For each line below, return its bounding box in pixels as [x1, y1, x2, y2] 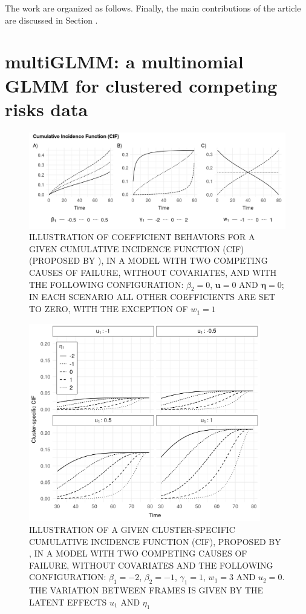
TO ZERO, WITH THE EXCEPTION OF [29, 302, 188, 315]
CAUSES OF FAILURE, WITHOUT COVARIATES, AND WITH [29, 266, 277, 279]
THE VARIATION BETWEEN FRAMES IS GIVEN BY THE [29, 584, 264, 596]
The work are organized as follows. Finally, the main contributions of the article [5, 2, 301, 14]
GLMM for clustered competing [5, 73, 278, 97]
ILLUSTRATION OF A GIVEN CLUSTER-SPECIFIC [29, 523, 235, 536]
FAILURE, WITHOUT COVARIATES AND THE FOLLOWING [29, 558, 273, 571]
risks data [5, 96, 88, 121]
